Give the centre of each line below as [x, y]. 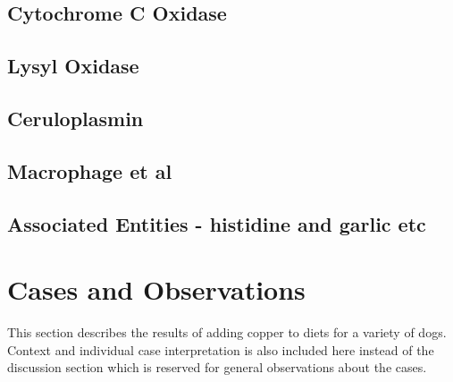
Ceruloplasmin [75, 118]
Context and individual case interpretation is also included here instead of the [221, 349]
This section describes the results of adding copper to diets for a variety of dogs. [227, 332]
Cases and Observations [156, 289]
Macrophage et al [90, 170]
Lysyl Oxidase [73, 66]
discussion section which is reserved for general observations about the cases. [217, 367]
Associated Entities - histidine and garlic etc [217, 223]
